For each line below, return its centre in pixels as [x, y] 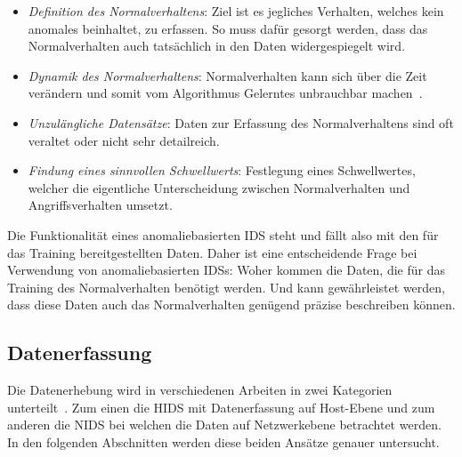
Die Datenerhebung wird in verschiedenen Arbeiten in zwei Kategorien [200, 390]
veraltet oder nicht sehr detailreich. [124, 140]
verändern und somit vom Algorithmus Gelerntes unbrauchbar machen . [225, 93]
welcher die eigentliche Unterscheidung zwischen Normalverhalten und [219, 187]
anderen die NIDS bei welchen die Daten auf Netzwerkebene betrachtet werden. [224, 425]
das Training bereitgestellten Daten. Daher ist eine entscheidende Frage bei [212, 252]
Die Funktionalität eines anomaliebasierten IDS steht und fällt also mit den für [223, 234]
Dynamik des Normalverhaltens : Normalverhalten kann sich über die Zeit [227, 75]
